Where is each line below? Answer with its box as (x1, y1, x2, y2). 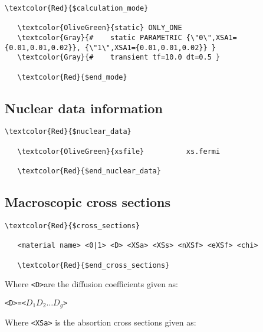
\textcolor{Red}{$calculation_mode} (5, 4, 149, 12)
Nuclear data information (5, 98, 163, 117)
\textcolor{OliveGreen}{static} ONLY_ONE (17, 24, 182, 32)
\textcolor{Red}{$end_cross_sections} (17, 261, 170, 269)
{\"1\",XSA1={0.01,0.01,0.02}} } (85, 43, 216, 52)
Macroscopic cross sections (5, 193, 170, 211)
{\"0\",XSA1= (186, 33, 237, 42)
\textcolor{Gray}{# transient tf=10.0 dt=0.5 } (17, 53, 221, 62)
